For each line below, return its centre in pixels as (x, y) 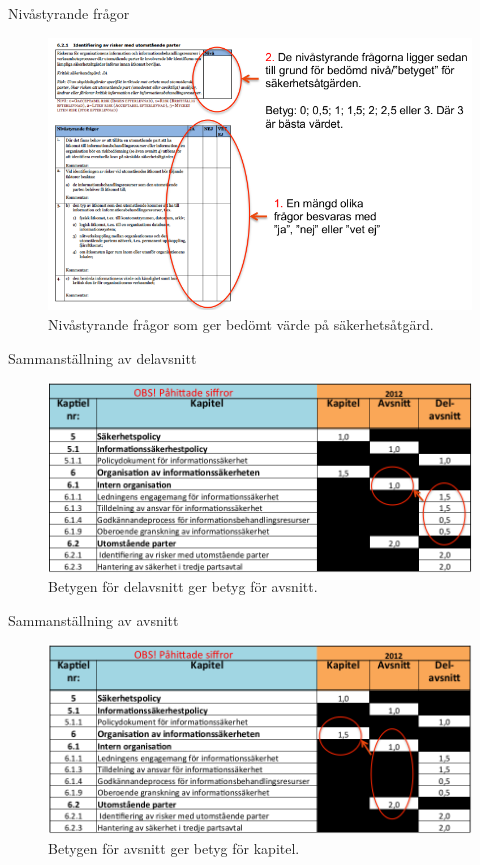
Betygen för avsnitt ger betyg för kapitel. (174, 847)
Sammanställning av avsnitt (93, 619)
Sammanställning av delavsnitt (102, 357)
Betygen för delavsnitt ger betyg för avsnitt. (183, 586)
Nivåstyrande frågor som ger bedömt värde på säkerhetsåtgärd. (241, 324)
